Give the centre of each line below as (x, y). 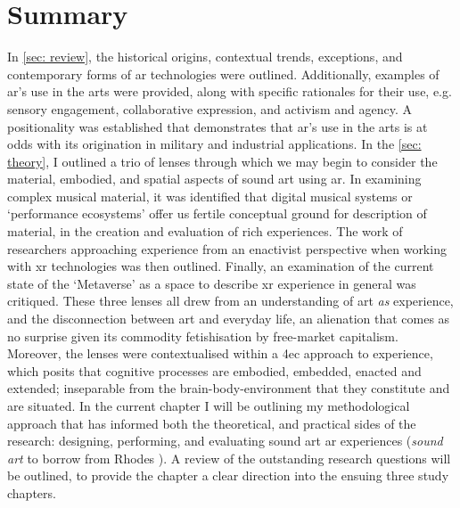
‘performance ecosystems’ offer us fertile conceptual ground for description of (217, 213)
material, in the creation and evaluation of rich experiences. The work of (205, 231)
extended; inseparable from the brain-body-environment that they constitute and (229, 388)
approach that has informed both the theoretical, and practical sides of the (212, 423)
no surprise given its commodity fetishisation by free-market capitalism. (203, 336)
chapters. (32, 492)
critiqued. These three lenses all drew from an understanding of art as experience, (230, 301)
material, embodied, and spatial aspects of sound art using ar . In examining (214, 179)
